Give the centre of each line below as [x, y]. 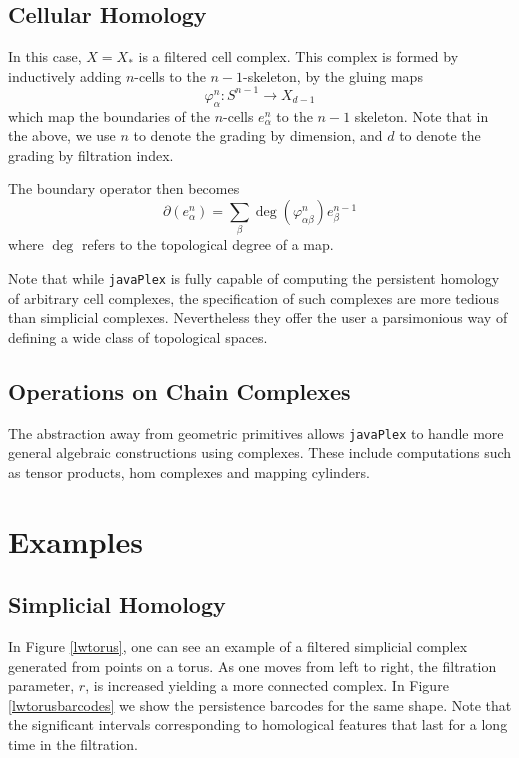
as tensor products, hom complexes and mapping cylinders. [189, 471]
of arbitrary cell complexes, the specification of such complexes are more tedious [253, 297]
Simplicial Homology [117, 604]
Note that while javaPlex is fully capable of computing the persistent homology [254, 277]
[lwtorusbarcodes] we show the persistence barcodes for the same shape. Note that [260, 704]
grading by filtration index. [91, 154]
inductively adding [65, 75]
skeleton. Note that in [421, 115]
